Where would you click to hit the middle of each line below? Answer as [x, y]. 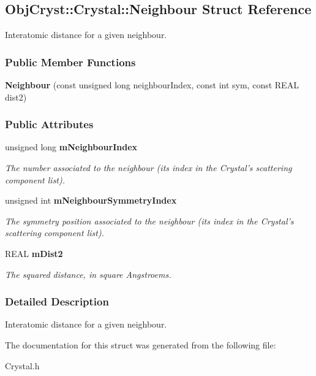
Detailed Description [57, 301]
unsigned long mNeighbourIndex [71, 147]
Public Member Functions [70, 62]
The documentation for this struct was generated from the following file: [141, 344]
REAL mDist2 [34, 253]
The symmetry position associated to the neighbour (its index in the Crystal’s [149, 221]
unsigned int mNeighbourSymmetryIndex [91, 200]
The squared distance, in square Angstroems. [88, 274]
